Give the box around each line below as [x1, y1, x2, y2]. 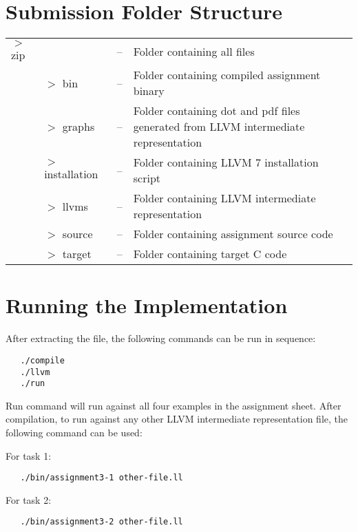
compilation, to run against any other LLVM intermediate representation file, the [6, 412, 348, 426]
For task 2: [6, 492, 52, 507]
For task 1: [6, 448, 52, 462]
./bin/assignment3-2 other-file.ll [20, 517, 183, 527]
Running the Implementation [6, 291, 288, 319]
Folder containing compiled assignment [133, 67, 321, 83]
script [133, 170, 160, 187]
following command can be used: [6, 425, 143, 439]
